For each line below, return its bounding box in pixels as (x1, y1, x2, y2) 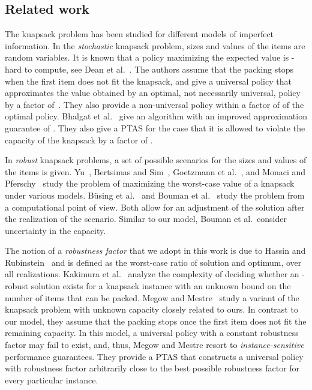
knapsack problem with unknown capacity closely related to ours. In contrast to (5, 303, 298, 316)
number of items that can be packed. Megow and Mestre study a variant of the (5, 291, 299, 304)
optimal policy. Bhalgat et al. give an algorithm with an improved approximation (5, 110, 307, 122)
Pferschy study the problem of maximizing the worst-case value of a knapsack (5, 177, 295, 190)
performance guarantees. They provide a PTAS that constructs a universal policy (5, 350, 304, 362)
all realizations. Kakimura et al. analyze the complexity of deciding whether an (5, 268, 299, 280)
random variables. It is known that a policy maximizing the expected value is (5, 51, 289, 64)
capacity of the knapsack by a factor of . (5, 133, 153, 146)
